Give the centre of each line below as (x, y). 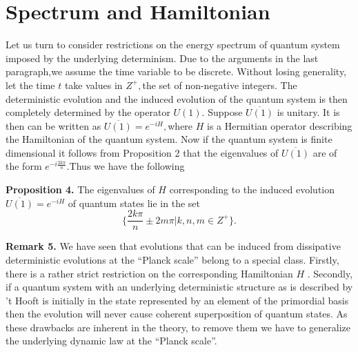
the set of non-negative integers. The (220, 85)
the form (24, 166)
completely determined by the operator (88, 112)
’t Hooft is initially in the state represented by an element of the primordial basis (177, 300)
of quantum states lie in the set (134, 203)
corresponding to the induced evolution (252, 189)
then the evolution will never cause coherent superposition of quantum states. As (177, 314)
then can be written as (53, 125)
